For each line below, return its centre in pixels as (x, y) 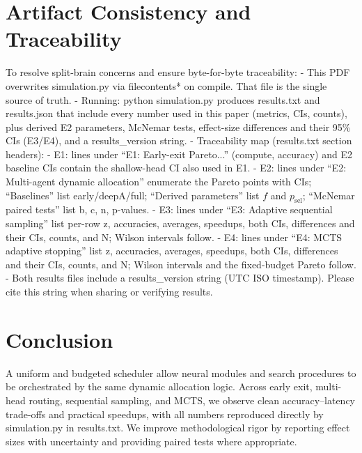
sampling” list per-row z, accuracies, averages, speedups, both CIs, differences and (180, 223)
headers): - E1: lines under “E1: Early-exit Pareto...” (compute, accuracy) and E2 (179, 154)
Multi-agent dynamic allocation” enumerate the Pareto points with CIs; (159, 182)
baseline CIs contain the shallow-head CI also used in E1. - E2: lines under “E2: (176, 168)
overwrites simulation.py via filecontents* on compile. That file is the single (166, 85)
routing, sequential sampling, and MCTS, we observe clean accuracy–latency (192, 400)
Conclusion (60, 339)
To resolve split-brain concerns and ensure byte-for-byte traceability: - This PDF (178, 72)
